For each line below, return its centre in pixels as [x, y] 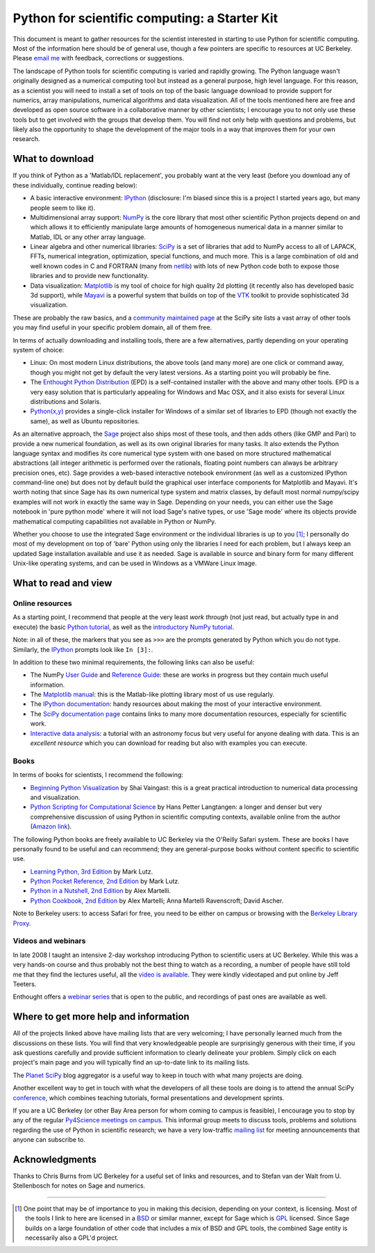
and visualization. [55, 797]
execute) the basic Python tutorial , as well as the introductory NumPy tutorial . [124, 627]
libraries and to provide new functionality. [90, 276]
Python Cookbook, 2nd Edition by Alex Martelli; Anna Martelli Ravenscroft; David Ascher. [157, 901]
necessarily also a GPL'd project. [72, 1238]
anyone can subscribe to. [49, 1140]
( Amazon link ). [51, 826]
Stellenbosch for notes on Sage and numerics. [79, 1186]
